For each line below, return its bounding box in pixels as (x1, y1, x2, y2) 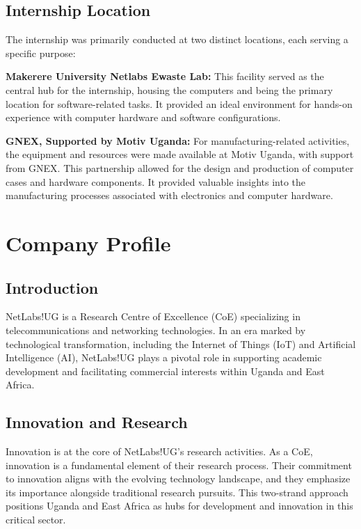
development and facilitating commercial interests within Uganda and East (6, 363, 325, 378)
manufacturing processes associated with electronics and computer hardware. (6, 188, 333, 203)
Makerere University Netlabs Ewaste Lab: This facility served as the (6, 69, 324, 84)
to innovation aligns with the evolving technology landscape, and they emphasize (6, 471, 351, 486)
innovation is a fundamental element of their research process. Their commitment (6, 457, 352, 472)
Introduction (6, 276, 99, 298)
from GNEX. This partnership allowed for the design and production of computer (6, 160, 354, 175)
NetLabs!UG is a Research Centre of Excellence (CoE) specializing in (6, 309, 300, 324)
